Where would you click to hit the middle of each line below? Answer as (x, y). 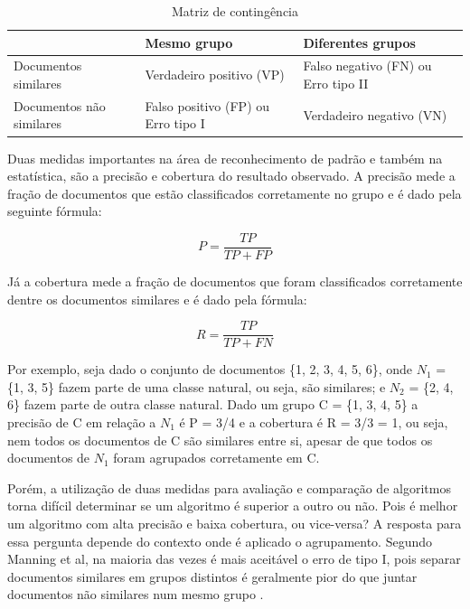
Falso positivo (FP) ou (207, 105)
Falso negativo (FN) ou (367, 66)
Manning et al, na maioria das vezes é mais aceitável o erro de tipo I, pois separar (234, 559)
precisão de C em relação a (82, 422)
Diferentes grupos (359, 42)
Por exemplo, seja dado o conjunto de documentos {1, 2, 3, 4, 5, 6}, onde (210, 369)
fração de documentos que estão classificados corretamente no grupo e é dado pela (235, 193)
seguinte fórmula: (55, 211)
